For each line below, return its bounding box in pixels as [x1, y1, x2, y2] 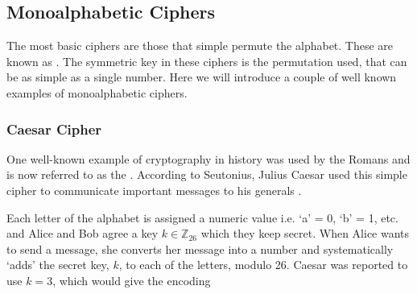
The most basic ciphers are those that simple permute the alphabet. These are [6, 37, 394, 54]
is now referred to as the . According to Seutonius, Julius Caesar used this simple [6, 166, 407, 183]
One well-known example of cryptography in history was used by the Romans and [6, 150, 411, 167]
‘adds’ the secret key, [6, 256, 109, 273]
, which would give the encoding [52, 271, 211, 288]
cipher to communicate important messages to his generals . [6, 181, 302, 198]
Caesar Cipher [6, 118, 102, 139]
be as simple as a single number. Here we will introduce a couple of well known [6, 68, 397, 85]
